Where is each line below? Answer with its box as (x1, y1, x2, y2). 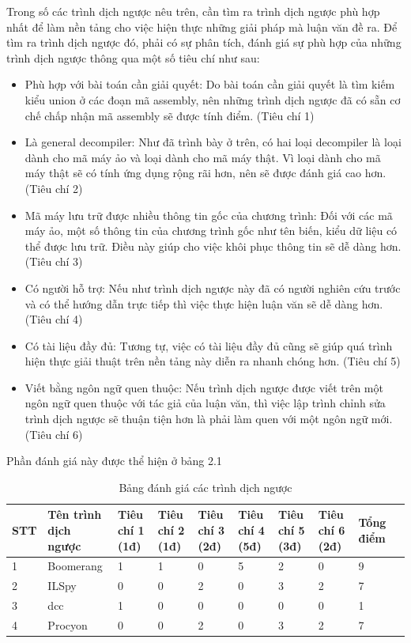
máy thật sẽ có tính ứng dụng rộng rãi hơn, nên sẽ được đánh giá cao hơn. (25, 165, 386, 181)
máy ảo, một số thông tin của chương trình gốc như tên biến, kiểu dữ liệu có (25, 222, 398, 239)
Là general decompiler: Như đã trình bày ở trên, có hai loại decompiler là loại (25, 134, 402, 150)
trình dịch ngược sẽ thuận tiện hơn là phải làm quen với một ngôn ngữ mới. (25, 410, 393, 427)
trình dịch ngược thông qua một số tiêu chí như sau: (6, 49, 260, 66)
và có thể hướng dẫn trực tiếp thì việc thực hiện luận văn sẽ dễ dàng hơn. (25, 295, 383, 312)
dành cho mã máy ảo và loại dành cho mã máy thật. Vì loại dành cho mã (25, 149, 381, 165)
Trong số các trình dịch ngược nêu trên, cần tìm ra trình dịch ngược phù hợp (6, 3, 380, 19)
